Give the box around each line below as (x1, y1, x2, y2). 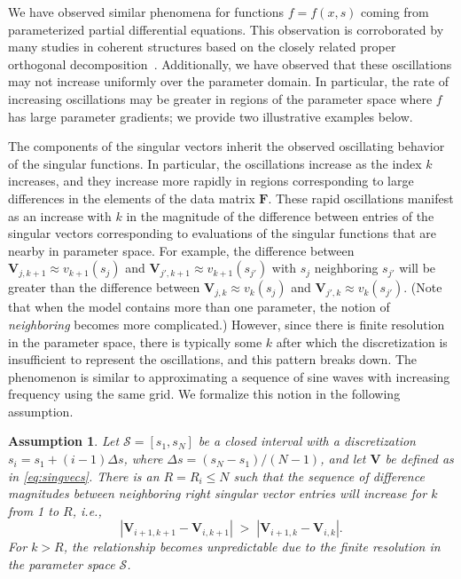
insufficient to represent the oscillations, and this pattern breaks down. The (8, 350, 418, 369)
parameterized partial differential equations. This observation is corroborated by (8, 20, 444, 38)
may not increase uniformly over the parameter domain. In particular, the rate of (8, 72, 449, 91)
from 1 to (8, 501, 59, 520)
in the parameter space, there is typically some (8, 332, 262, 351)
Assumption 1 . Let (8, 432, 120, 450)
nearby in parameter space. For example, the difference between (8, 241, 355, 259)
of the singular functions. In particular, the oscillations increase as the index (8, 154, 422, 172)
